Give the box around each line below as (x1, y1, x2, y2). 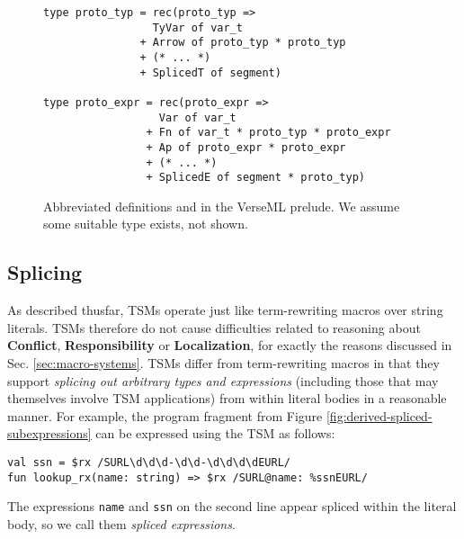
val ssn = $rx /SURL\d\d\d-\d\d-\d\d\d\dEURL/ (7, 456, 290, 470)
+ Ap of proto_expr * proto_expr (146, 140, 346, 154)
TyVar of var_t (152, 21, 243, 34)
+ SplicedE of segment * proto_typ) (146, 171, 365, 184)
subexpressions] (7, 424, 92, 443)
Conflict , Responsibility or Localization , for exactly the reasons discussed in (7, 336, 452, 355)
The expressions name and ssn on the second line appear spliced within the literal (7, 497, 457, 516)
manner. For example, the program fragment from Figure (7, 406, 323, 425)
